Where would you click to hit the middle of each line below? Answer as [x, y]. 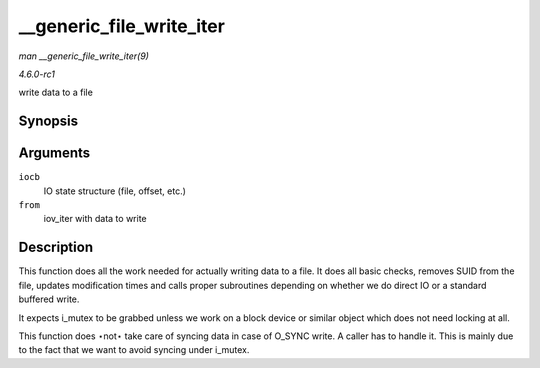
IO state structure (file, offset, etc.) [115, 191]
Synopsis [48, 121]
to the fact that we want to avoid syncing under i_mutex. [134, 350]
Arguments [54, 153]
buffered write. [49, 299]
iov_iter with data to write [95, 219]
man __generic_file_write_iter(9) [84, 56]
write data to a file [56, 92]
